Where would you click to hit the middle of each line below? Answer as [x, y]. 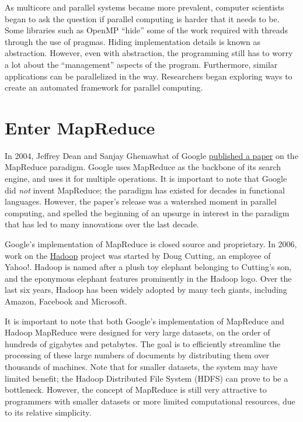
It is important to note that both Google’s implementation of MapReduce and [144, 321]
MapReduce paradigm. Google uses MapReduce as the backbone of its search [143, 167]
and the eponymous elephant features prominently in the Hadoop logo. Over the [148, 278]
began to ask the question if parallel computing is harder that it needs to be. [142, 18]
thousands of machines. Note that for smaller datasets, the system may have [141, 366]
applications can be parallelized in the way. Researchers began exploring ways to [149, 76]
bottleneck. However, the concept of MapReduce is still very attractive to [136, 390]
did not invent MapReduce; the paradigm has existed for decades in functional [145, 190]
